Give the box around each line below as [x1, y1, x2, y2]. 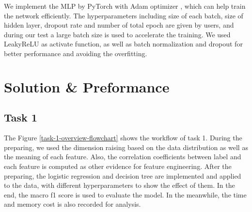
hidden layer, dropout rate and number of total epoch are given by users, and [4, 20, 234, 30]
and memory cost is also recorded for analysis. [4, 199, 141, 209]
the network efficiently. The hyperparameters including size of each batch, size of [4, 10, 243, 20]
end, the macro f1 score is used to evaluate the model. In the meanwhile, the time [4, 189, 247, 199]
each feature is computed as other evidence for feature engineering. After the [4, 161, 232, 171]
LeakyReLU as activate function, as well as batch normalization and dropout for [4, 39, 243, 49]
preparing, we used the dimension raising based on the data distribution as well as [4, 142, 248, 152]
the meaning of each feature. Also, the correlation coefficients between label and [4, 151, 241, 162]
